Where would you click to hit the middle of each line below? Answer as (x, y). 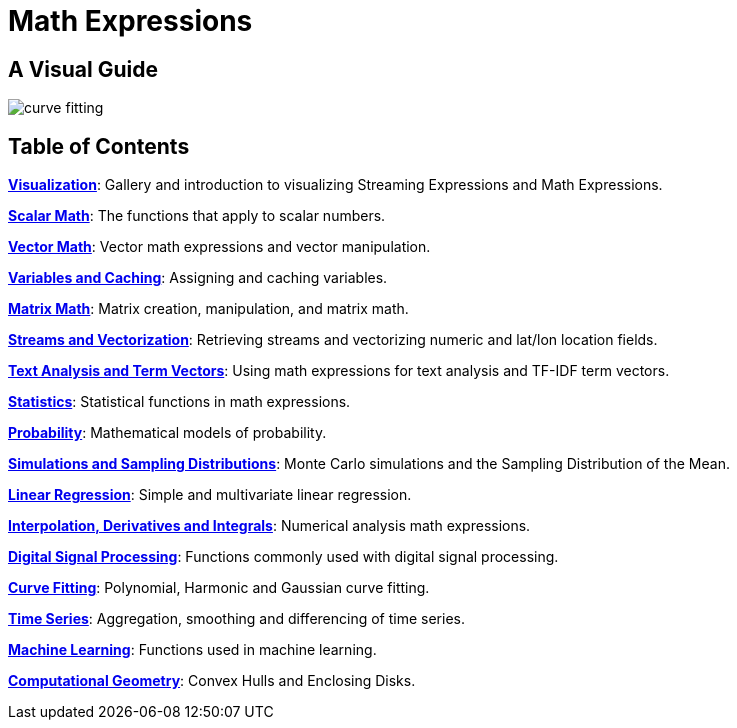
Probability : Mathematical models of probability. (167, 433)
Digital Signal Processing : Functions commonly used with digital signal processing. (283, 557)
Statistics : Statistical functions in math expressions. (179, 402)
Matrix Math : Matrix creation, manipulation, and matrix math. (208, 309)
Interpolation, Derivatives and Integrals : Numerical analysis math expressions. (269, 526)
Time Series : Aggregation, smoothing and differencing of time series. (236, 619)
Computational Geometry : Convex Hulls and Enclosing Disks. (212, 681)
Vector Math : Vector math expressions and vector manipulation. (219, 247)
